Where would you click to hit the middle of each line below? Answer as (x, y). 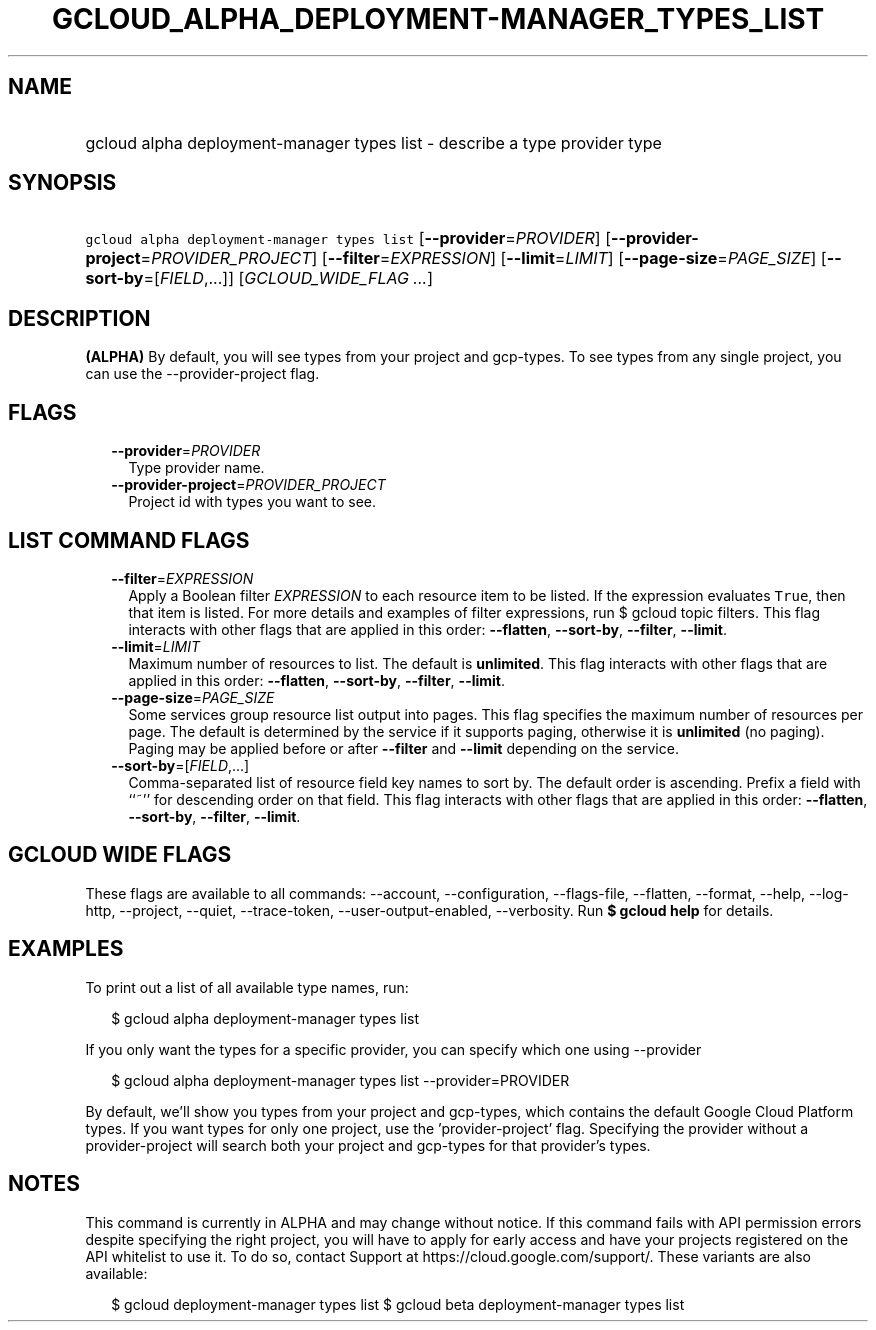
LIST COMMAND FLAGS (129, 540)
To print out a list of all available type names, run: (247, 987)
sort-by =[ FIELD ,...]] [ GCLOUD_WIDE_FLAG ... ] (259, 278)
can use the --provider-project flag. (202, 374)
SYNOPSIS (62, 183)
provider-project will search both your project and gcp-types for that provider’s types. (368, 1145)
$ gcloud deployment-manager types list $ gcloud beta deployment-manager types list (398, 1304)
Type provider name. (196, 468)
